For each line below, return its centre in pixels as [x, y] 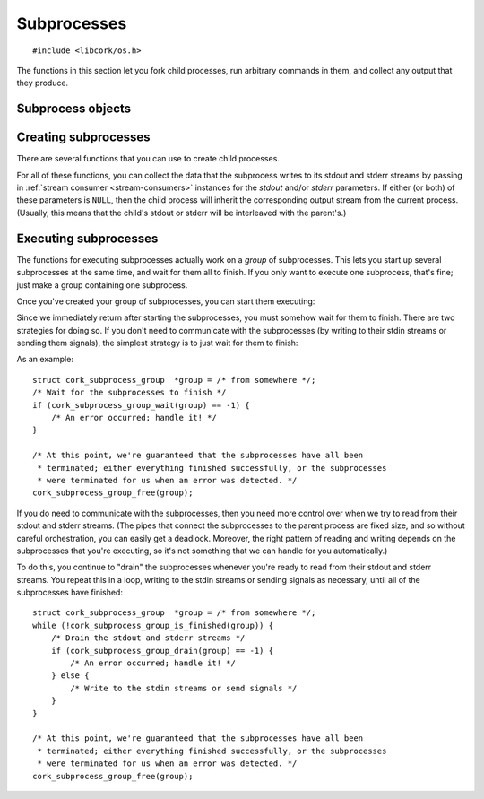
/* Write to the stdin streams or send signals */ [184, 688]
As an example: [45, 360]
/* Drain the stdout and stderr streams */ [148, 638]
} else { [70, 676]
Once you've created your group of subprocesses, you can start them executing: [166, 301]
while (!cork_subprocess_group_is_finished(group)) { [153, 625]
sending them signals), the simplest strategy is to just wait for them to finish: [157, 343]
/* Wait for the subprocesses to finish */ [130, 393]
